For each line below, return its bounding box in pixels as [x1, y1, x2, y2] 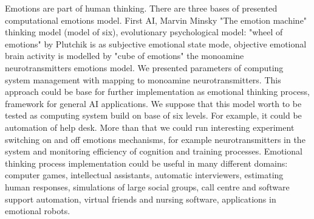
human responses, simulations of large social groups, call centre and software [5, 180, 290, 193]
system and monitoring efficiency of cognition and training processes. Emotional [5, 145, 302, 158]
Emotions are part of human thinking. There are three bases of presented [5, 2, 278, 14]
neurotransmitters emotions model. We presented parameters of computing [5, 61, 284, 74]
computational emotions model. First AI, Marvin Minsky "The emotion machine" [5, 13, 307, 26]
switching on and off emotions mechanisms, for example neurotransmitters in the [5, 133, 305, 145]
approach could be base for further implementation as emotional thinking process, [5, 85, 310, 98]
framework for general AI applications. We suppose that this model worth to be [5, 97, 302, 109]
